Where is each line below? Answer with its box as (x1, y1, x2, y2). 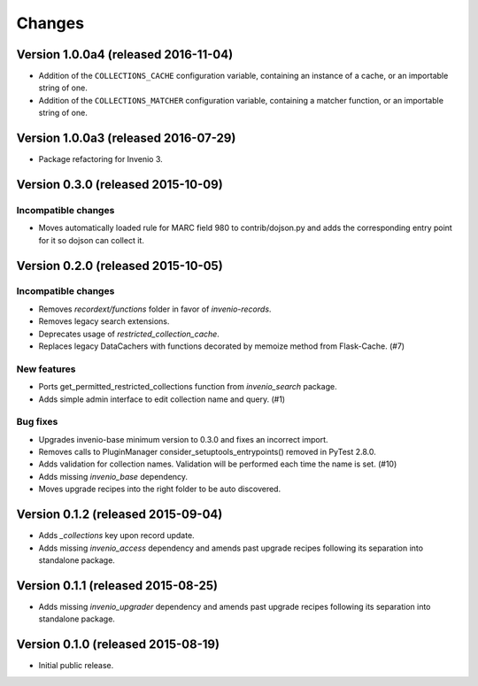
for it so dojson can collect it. (38, 235, 145, 245)
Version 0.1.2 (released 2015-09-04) (16, 507, 223, 522)
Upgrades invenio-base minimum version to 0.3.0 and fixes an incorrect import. (38, 434, 328, 444)
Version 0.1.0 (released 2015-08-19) (16, 637, 220, 652)
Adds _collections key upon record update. (38, 530, 195, 541)
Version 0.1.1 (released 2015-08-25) (16, 578, 219, 593)
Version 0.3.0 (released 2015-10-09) (16, 177, 223, 192)
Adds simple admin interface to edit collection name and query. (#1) (38, 394, 286, 405)
